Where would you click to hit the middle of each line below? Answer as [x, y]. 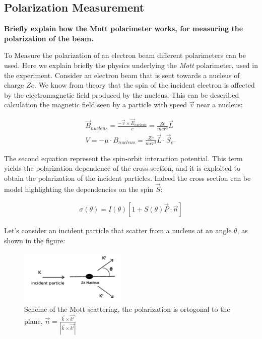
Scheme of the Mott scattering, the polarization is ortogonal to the [127, 309]
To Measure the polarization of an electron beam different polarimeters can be [125, 55]
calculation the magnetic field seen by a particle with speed [96, 105]
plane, [34, 321]
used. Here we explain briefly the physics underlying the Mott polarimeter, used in [131, 65]
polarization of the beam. [49, 38]
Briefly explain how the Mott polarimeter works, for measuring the [124, 28]
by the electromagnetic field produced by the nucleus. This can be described [122, 94]
